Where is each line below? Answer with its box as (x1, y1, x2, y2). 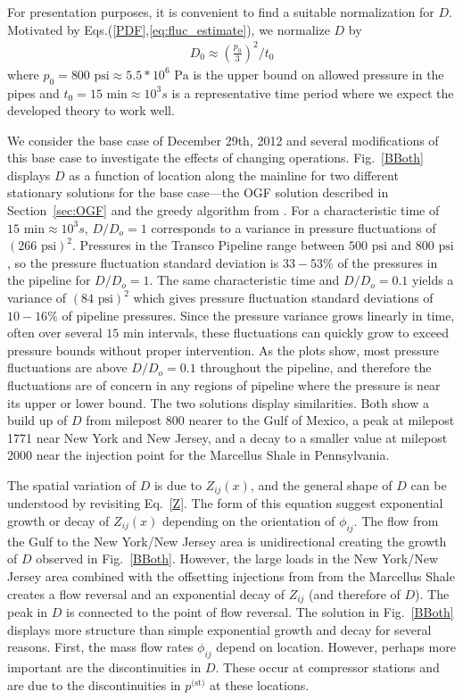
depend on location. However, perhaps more (216, 637, 456, 656)
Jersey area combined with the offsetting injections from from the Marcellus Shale (7, 567, 455, 586)
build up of (7, 411, 68, 429)
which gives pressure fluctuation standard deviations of (133, 288, 434, 307)
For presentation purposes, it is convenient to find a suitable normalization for (7, 3, 434, 21)
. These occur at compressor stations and (215, 658, 440, 677)
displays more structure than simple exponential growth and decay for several (7, 620, 432, 638)
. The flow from (353, 512, 439, 530)
